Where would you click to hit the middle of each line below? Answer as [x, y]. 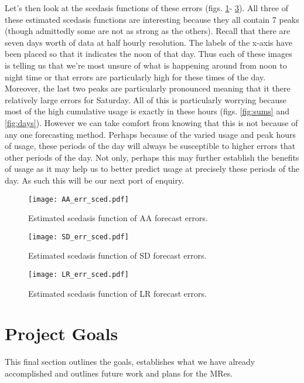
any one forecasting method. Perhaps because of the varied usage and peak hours [150, 134]
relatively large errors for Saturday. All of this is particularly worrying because [146, 99]
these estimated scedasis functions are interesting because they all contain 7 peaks [152, 19]
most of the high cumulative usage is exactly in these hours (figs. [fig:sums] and [147, 111]
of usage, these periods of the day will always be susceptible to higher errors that [150, 146]
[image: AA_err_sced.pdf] [78, 199]
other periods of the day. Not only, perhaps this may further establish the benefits [152, 157]
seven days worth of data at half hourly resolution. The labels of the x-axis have [148, 42]
